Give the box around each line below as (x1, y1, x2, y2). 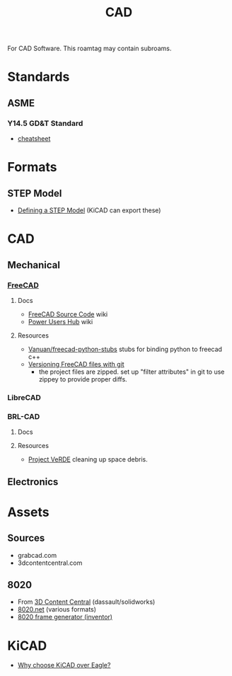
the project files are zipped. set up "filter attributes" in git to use (38, 367, 225, 376)
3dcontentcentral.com (17, 558, 83, 567)
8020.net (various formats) (17, 605, 97, 614)
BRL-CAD (7, 411, 40, 421)
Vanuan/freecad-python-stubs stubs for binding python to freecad (28, 345, 223, 353)
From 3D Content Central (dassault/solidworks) (17, 597, 156, 606)
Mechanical (7, 259, 60, 271)
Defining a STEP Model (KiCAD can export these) (17, 206, 161, 214)
